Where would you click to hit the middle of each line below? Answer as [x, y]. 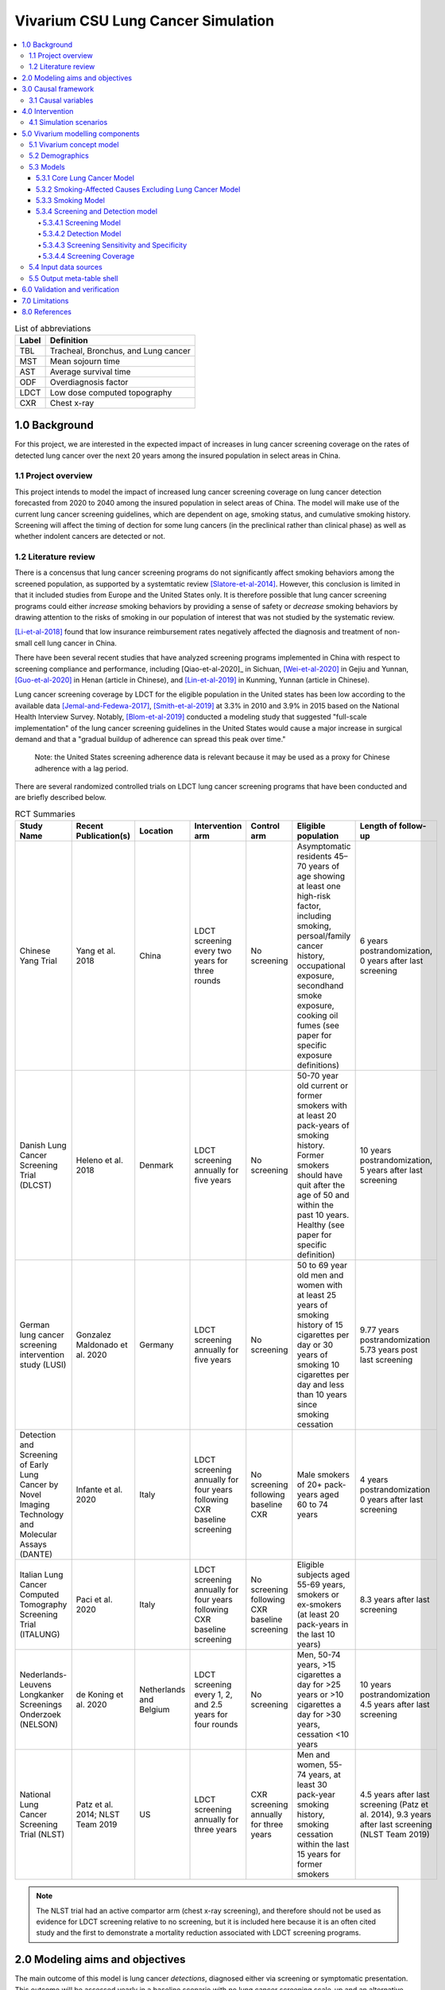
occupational [321, 966]
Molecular [38, 1535]
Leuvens [35, 1685]
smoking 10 [318, 1365]
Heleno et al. [99, 1161]
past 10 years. [323, 1215]
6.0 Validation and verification [70, 290]
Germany [157, 1345]
